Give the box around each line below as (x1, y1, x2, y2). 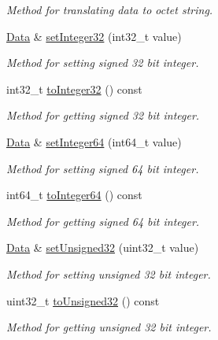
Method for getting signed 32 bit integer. (6, 107, 200, 124)
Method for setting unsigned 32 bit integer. (6, 265, 211, 282)
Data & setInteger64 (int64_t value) (6, 133, 182, 150)
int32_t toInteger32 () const (6, 80, 142, 97)
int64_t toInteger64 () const (6, 187, 142, 203)
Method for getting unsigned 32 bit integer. (6, 319, 212, 335)
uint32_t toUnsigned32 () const (6, 292, 160, 309)
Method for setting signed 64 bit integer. (6, 160, 199, 176)
